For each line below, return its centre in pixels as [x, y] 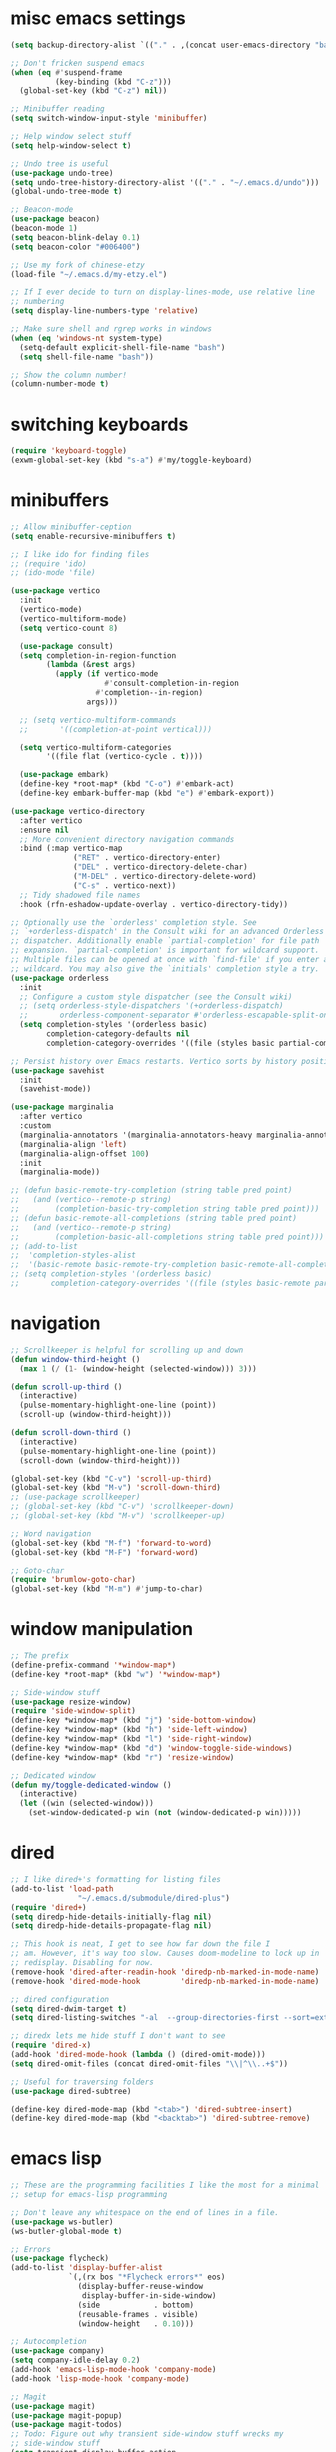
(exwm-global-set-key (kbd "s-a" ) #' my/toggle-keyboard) [131, 460]
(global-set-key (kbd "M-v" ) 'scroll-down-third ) [116, 1488]
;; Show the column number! [69, 375]
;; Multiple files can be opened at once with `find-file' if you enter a [169, 960]
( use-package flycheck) [60, 2258]
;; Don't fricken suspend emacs [77, 63]
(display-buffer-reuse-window [140, 2287]
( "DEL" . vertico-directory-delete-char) [160, 867]
